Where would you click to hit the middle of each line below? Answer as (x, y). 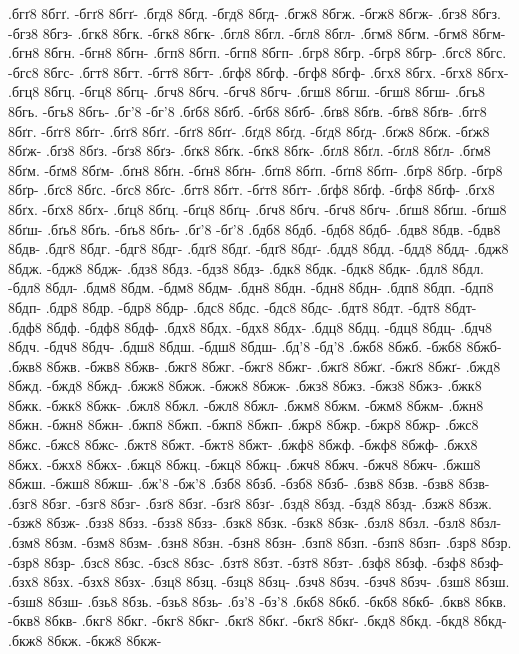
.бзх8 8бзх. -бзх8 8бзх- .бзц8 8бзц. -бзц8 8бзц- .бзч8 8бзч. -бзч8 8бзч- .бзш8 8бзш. (259, 581)
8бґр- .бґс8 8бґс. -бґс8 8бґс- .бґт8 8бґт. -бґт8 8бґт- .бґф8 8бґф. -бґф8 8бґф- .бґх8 (251, 189)
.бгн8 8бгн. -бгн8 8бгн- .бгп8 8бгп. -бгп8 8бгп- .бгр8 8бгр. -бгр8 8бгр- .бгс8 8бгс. (257, 52)
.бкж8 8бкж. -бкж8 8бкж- (85, 640)
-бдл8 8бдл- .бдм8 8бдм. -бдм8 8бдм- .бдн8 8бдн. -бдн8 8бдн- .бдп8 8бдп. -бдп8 (251, 287)
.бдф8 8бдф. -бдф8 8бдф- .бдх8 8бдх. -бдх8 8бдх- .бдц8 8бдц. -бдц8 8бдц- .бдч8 (250, 326)
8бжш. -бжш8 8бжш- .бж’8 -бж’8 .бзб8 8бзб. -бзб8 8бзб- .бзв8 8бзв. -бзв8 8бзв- (249, 483)
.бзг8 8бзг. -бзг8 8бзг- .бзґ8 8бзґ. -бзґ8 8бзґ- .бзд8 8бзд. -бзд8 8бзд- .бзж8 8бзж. (250, 502)
